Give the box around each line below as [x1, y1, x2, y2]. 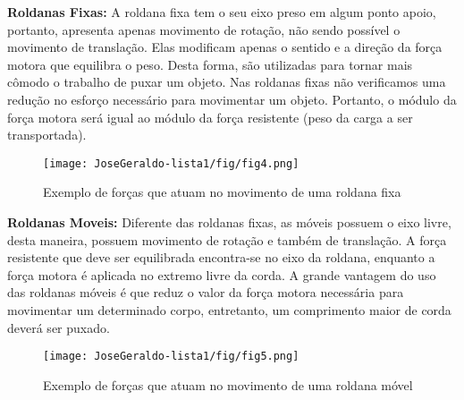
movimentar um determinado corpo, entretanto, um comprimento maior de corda [7, 300, 451, 319]
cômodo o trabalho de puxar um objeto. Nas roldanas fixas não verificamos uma [7, 72, 446, 91]
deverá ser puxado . [7, 318, 110, 336]
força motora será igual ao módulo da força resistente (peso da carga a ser [7, 107, 413, 126]
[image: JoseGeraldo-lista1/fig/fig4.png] [43, 157, 299, 170]
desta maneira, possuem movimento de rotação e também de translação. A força [7, 230, 447, 249]
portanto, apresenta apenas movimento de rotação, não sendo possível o [7, 20, 401, 38]
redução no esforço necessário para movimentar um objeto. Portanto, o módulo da [7, 89, 457, 108]
